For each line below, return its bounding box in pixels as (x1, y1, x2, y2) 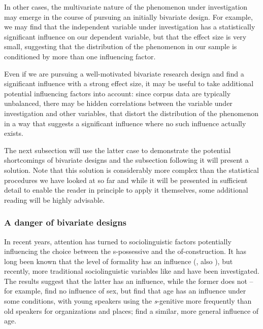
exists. (4, 128, 23, 138)
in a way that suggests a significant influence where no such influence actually (4, 118, 246, 128)
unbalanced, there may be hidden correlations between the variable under (4, 98, 233, 108)
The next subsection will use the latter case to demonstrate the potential (4, 144, 231, 155)
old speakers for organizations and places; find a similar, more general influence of (4, 305, 259, 316)
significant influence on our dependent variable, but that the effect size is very (4, 31, 247, 42)
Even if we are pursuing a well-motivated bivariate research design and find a (4, 68, 244, 79)
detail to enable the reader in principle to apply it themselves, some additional (4, 185, 248, 195)
